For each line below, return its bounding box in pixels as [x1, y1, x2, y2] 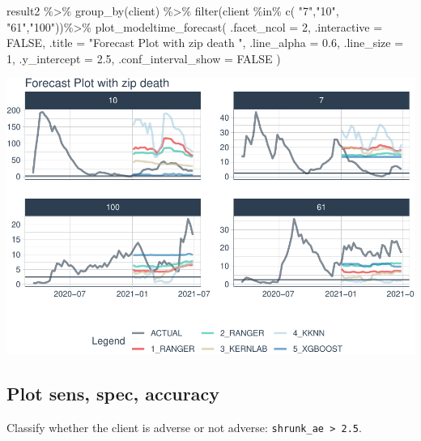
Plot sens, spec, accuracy [6, 381, 219, 406]
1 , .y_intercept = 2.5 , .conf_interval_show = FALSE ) [6, 49, 281, 66]
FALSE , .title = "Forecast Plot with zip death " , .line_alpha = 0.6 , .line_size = [6, 34, 404, 51]
